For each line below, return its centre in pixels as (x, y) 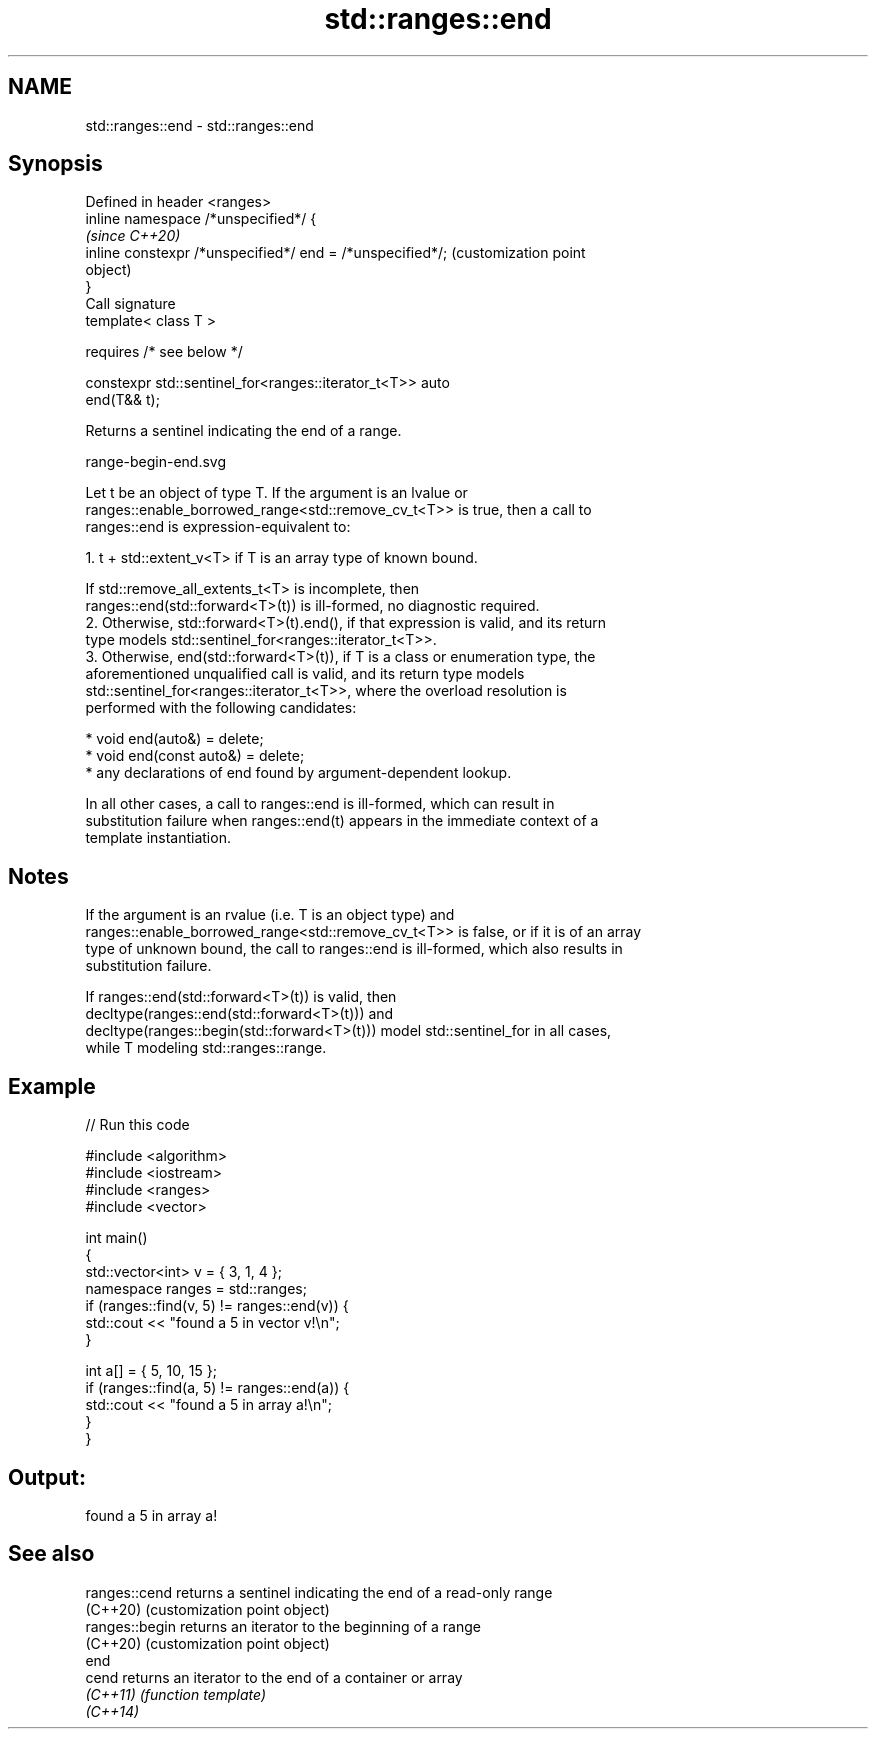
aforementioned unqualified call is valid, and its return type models (305, 674)
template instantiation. (158, 838)
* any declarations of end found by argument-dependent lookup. (298, 773)
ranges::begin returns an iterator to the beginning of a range (283, 1626)
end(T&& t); (122, 400)
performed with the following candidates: (221, 708)
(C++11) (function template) (176, 1694)
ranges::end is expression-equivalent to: (218, 527)
